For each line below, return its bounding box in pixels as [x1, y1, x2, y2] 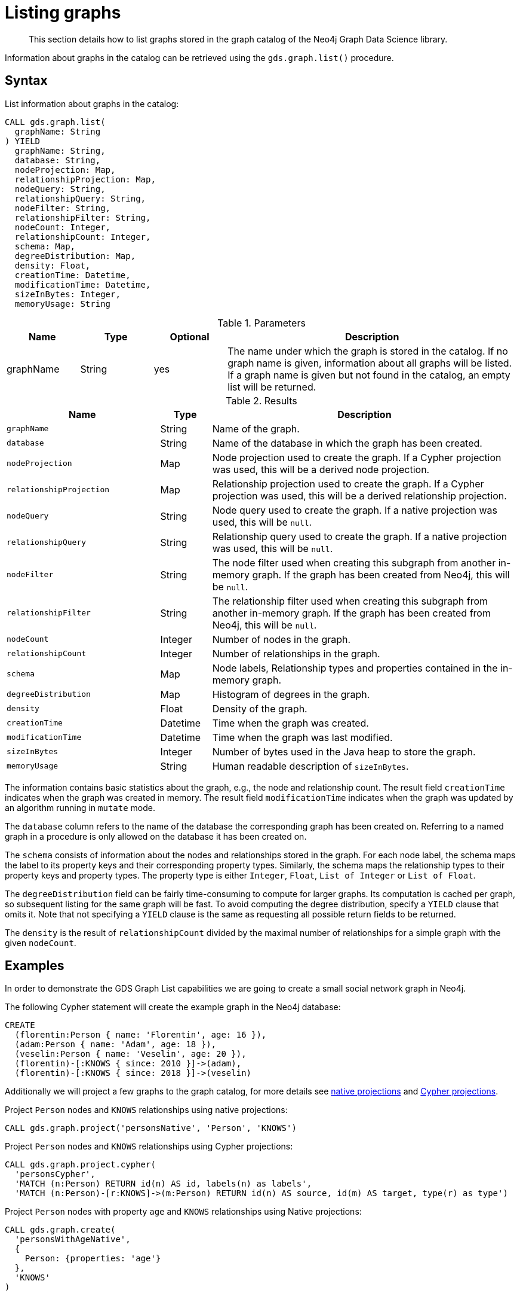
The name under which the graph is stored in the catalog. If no [227, 344, 508, 357]
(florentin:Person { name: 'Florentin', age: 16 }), [14, 1030, 267, 1040]
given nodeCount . [5, 937, 76, 948]
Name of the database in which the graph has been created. [212, 437, 482, 449]
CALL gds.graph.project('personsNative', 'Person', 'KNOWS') [5, 1123, 297, 1133]
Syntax [5, 73, 48, 89]
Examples [5, 958, 64, 974]
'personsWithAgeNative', [14, 1234, 131, 1245]
